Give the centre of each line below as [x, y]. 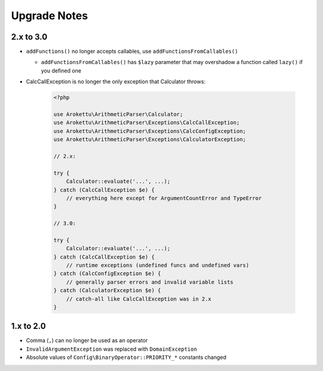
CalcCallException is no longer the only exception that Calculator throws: [116, 82]
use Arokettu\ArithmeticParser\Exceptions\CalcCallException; [147, 123]
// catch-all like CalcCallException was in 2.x [139, 299]
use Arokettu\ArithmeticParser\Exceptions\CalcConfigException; [150, 131]
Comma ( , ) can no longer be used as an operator [87, 340]
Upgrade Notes [49, 16]
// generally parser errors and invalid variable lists [150, 282]
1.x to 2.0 [28, 326]
